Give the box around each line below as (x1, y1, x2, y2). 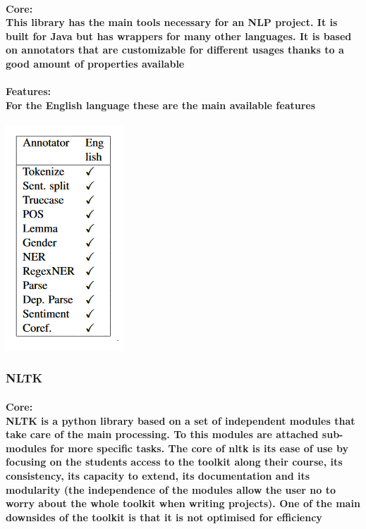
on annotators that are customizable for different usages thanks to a (6, 42, 344, 57)
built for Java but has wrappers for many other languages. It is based (6, 28, 352, 43)
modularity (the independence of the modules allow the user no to (6, 482, 336, 497)
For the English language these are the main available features (6, 97, 316, 112)
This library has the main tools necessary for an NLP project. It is (6, 15, 338, 30)
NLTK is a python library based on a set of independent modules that (6, 413, 355, 428)
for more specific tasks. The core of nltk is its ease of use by (50, 440, 349, 455)
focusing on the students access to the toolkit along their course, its (6, 454, 343, 469)
